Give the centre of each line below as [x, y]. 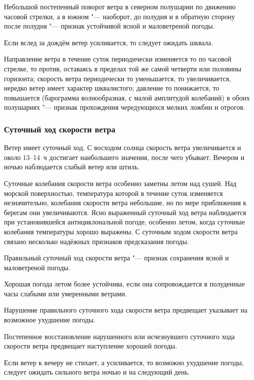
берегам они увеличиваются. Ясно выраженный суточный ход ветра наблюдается [125, 212]
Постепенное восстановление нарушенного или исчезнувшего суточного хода [119, 336]
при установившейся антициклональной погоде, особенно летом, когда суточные [125, 222]
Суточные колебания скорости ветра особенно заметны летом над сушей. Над [120, 183]
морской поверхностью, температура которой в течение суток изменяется [113, 193]
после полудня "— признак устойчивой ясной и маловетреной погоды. [109, 26]
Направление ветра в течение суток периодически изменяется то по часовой [118, 59]
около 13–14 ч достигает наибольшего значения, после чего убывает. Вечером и [124, 157]
